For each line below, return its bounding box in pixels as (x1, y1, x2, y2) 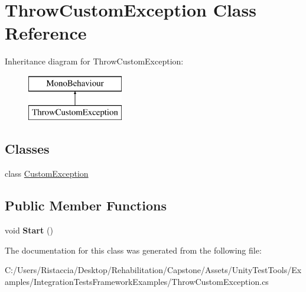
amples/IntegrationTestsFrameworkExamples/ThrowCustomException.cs (5, 275, 269, 287)
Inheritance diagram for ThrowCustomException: (5, 55, 184, 67)
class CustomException (5, 167, 89, 180)
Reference (5, 21, 87, 45)
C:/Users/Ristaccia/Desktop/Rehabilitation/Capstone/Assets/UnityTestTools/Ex (5, 264, 302, 276)
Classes (5, 139, 50, 158)
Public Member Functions (5, 196, 167, 215)
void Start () (5, 224, 53, 236)
